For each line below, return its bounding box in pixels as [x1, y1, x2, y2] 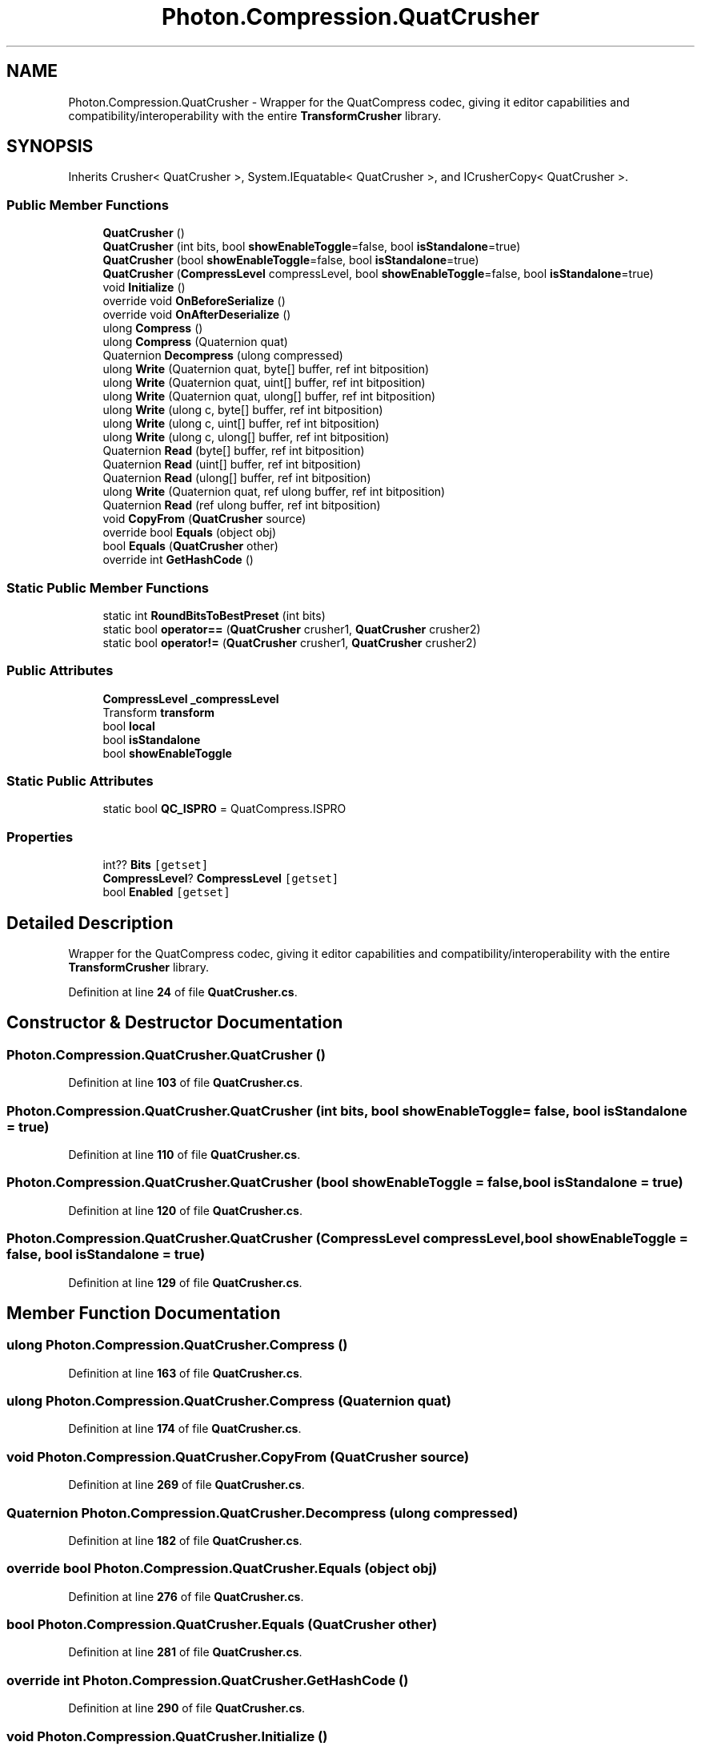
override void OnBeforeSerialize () [102, 294, 286, 308]
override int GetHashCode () [102, 553, 254, 567]
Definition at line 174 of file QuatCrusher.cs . [68, 1422, 302, 1436]
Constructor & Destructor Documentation [6, 1012, 343, 1033]
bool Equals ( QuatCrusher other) [102, 539, 278, 553]
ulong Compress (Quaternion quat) [102, 335, 288, 349]
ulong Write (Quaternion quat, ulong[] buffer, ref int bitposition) [102, 389, 436, 404]
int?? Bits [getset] [102, 858, 209, 872]
